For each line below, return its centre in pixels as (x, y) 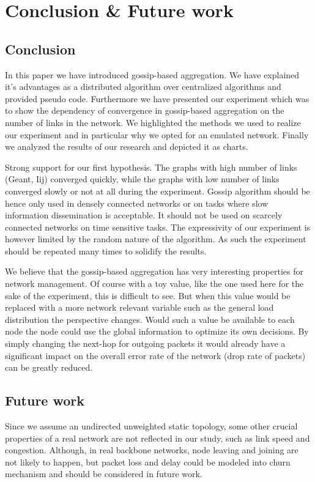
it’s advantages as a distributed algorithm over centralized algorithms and (143, 87)
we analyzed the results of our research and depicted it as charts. (127, 146)
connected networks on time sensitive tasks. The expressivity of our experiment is (158, 227)
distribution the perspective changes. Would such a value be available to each (150, 319)
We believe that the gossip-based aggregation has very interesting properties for (154, 271)
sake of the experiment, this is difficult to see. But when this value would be (148, 295)
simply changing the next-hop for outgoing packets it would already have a (145, 343)
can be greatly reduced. (49, 367)
